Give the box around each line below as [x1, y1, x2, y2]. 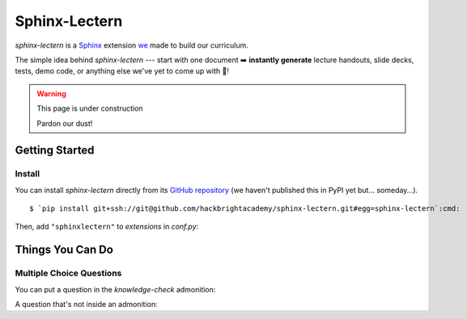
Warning [36, 89, 66, 99]
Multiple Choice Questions [15, 267, 122, 279]
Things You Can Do [15, 243, 113, 257]
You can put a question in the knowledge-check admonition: [15, 284, 216, 294]
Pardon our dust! [36, 118, 93, 128]
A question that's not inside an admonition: [15, 299, 158, 309]
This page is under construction [36, 103, 143, 113]
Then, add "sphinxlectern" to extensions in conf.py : [15, 222, 199, 232]
